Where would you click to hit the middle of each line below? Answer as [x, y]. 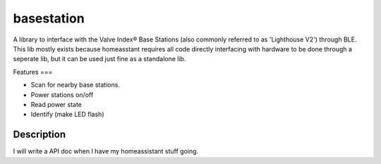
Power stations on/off [62, 94]
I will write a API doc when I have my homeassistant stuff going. [106, 151]
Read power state [56, 104]
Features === [33, 72]
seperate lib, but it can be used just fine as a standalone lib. [99, 59]
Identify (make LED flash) [68, 114]
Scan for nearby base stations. [75, 85]
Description [40, 135]
